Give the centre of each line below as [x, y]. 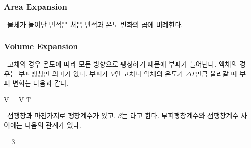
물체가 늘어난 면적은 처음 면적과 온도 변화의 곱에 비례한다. [95, 24]
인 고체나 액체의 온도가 [149, 73]
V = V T [17, 99]
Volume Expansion [41, 46]
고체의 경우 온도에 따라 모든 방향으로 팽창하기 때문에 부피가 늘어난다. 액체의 [122, 64]
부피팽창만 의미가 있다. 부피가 [63, 73]
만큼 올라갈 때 [216, 73]
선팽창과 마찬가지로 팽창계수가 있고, [61, 115]
